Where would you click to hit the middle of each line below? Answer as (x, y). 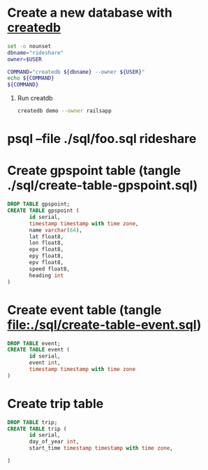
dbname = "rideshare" (36, 53)
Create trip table (55, 403)
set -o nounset (29, 46)
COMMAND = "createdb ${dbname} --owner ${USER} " (76, 72)
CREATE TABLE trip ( (37, 429)
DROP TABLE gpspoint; (39, 204)
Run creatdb (35, 98)
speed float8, (50, 269)
